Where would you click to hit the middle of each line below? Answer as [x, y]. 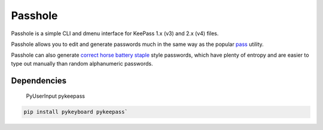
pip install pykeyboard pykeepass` [76, 112]
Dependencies [39, 81]
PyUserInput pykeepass [55, 96]
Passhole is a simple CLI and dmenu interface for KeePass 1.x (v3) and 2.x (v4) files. [115, 33]
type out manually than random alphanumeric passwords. [82, 63]
